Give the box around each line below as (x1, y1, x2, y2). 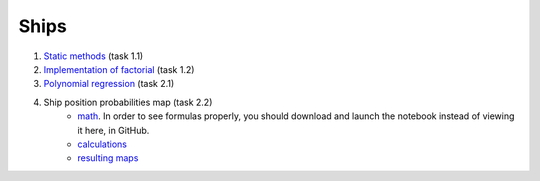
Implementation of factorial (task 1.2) (43, 63, 195, 75)
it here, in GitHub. (77, 124, 150, 136)
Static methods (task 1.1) (43, 50, 144, 62)
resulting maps (77, 152, 139, 164)
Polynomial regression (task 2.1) (43, 78, 175, 90)
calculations (77, 138, 127, 150)
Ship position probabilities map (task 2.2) (43, 96, 213, 108)
